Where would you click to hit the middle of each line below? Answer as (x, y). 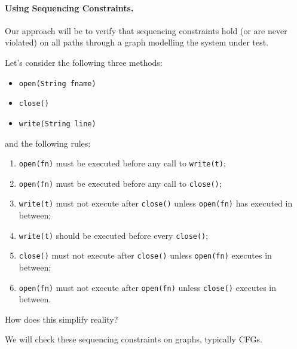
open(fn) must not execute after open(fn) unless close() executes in (148, 287)
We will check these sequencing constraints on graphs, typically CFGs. (134, 339)
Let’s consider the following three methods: (84, 62)
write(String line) (57, 124)
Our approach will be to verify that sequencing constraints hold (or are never (146, 30)
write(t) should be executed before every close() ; (114, 235)
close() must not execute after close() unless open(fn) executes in (145, 255)
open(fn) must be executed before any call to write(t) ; (122, 163)
